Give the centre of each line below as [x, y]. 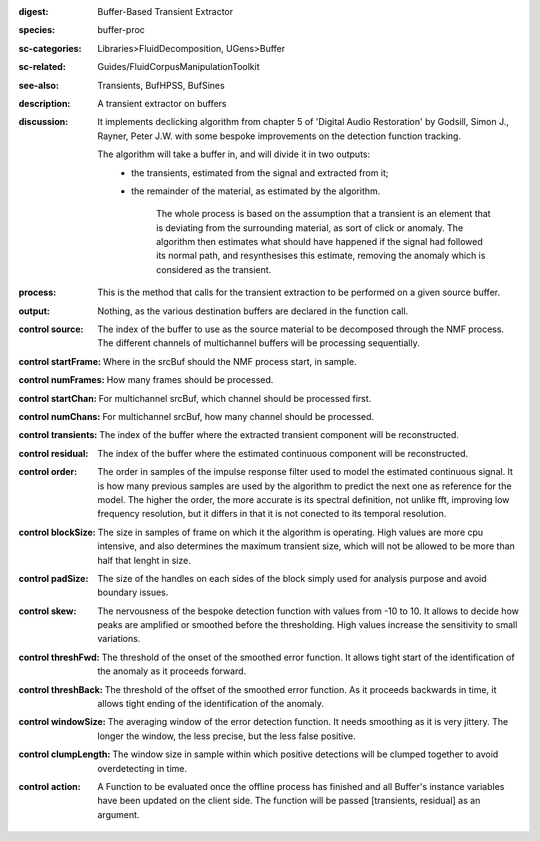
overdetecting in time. [142, 768]
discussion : [43, 122]
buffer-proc [121, 30]
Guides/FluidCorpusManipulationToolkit [178, 67]
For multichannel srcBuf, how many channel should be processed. [238, 416]
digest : [33, 11]
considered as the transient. [214, 269]
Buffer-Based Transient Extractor [165, 11]
